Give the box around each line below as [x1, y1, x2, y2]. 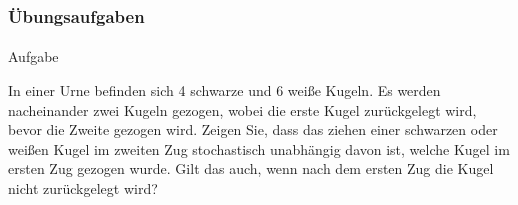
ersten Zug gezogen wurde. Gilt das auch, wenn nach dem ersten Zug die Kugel [8, 158, 494, 179]
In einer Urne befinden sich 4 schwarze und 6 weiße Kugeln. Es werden [8, 80, 441, 101]
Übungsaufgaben [8, 3, 145, 28]
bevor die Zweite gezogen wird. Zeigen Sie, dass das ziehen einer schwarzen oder [8, 119, 498, 140]
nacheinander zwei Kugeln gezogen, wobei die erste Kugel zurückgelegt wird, [8, 99, 477, 120]
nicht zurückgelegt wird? [8, 178, 158, 198]
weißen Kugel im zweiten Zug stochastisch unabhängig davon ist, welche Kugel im [8, 138, 510, 159]
